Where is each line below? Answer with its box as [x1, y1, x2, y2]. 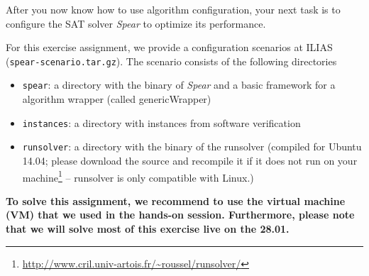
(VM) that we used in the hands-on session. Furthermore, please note [6, 207, 355, 222]
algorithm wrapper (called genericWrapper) [22, 92, 211, 106]
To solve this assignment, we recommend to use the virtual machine [6, 193, 346, 208]
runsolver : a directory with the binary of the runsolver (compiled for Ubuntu [22, 139, 362, 154]
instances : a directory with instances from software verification [22, 115, 301, 130]
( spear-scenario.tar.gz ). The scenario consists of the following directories [6, 53, 337, 68]
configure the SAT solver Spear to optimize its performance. [6, 16, 266, 31]
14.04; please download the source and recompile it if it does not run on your [22, 153, 358, 167]
